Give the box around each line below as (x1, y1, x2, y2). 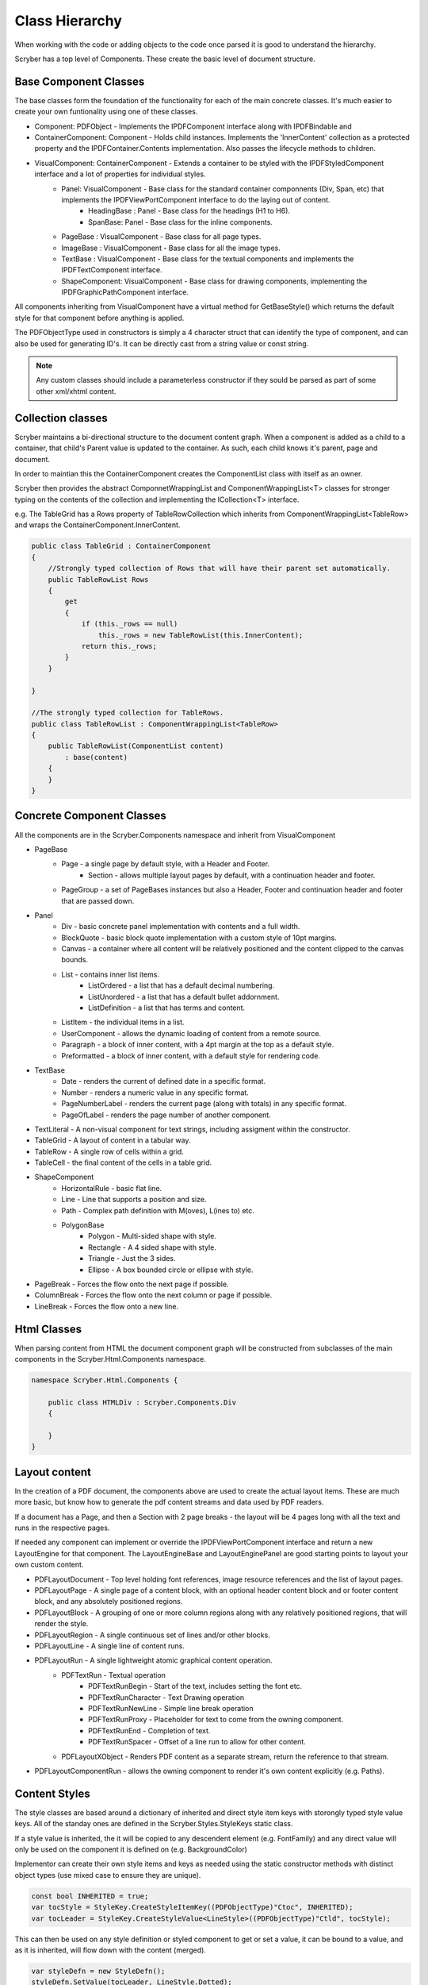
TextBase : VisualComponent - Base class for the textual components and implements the (61, 254, 354, 264)
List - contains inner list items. (61, 969, 160, 979)
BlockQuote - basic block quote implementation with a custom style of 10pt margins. (61, 933, 337, 942)
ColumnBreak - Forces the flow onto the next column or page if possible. (34, 1290, 273, 1300)
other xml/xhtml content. (36, 386, 117, 396)
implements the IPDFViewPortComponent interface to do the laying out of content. (61, 195, 331, 204)
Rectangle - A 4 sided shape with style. (88, 1243, 217, 1252)
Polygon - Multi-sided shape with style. (88, 1231, 217, 1241)
